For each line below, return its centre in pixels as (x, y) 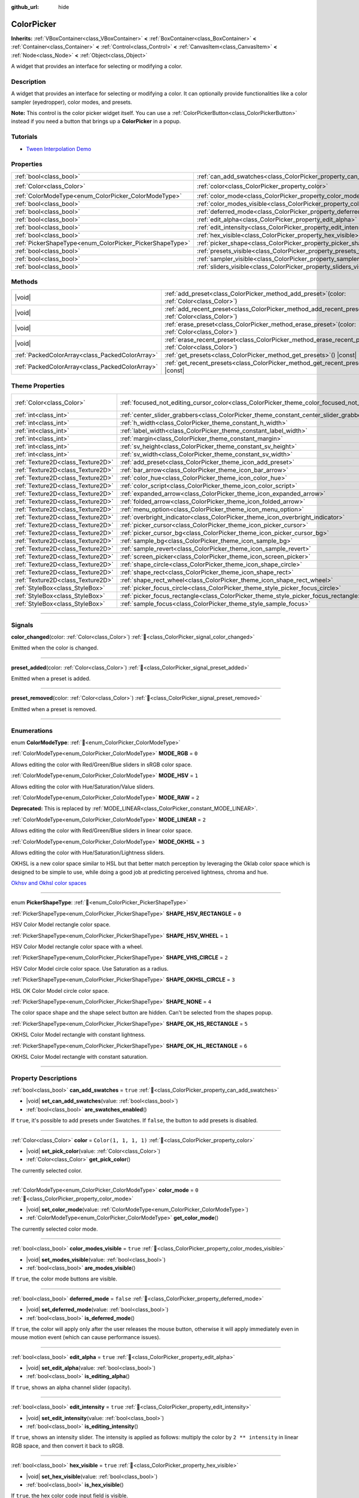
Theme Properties (38, 385)
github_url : (25, 7)
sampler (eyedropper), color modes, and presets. (72, 102)
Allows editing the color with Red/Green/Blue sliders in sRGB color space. (102, 765)
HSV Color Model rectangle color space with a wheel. (77, 947)
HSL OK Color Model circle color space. (60, 990)
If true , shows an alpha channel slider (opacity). (71, 1387)
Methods (25, 282)
